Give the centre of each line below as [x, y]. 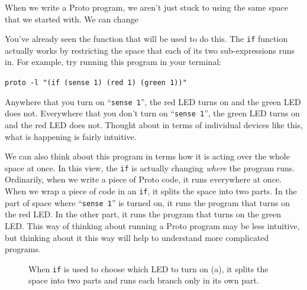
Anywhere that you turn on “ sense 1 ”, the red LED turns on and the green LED [153, 101]
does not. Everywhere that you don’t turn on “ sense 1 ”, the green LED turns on [152, 113]
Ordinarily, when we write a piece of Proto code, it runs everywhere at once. [143, 179]
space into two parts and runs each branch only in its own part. [144, 280]
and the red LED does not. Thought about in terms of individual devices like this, [154, 125]
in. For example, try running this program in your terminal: [113, 62]
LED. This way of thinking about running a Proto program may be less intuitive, [152, 225]
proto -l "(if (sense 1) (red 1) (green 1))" [96, 83]
